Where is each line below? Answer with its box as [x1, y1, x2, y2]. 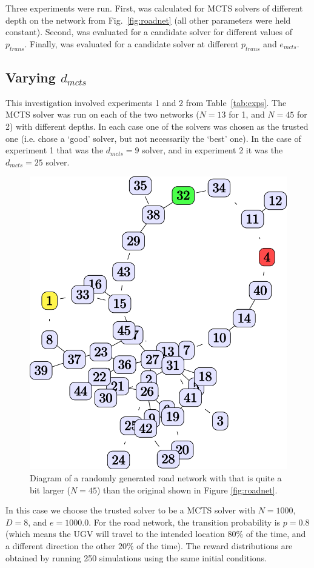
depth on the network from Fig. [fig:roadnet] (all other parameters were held [5, 13, 291, 26]
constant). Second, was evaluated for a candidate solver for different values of [5, 25, 292, 38]
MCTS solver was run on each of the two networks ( [5, 108, 199, 121]
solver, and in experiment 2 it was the [142, 144, 283, 156]
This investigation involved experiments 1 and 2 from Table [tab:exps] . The [5, 96, 287, 109]
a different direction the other [5, 540, 116, 552]
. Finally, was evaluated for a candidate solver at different [24, 37, 239, 50]
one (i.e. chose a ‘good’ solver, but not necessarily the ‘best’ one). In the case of [5, 132, 301, 144]
